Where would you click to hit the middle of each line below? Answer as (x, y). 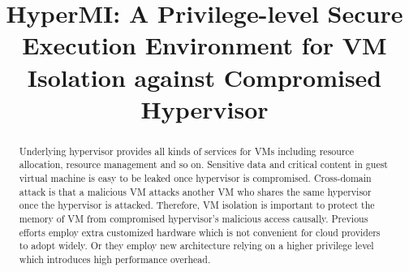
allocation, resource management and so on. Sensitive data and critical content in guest (203, 164)
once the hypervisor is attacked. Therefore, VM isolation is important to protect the (197, 205)
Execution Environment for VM (204, 45)
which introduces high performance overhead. (115, 259)
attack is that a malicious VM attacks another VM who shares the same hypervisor (195, 191)
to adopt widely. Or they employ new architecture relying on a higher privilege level (196, 246)
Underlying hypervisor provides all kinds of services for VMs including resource (187, 151)
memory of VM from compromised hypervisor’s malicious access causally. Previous (194, 219)
